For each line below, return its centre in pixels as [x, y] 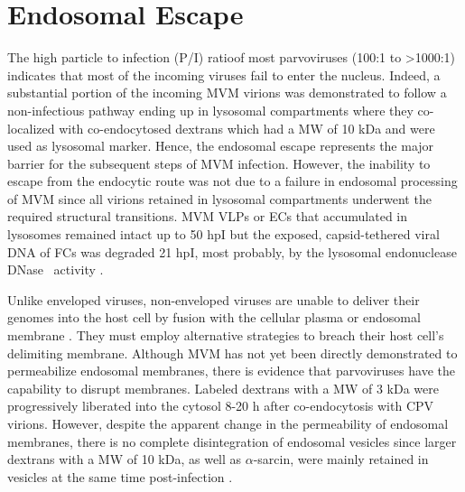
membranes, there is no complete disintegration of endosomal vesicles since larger [232, 441]
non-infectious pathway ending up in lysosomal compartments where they [210, 110]
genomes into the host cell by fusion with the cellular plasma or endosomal [214, 317]
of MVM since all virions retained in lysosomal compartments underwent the [219, 198]
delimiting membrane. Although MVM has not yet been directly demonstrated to [232, 353]
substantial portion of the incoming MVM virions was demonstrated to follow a [227, 93]
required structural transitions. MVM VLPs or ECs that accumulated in [208, 216]
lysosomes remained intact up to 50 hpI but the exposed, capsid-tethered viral [223, 234]
